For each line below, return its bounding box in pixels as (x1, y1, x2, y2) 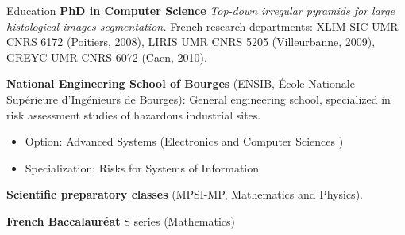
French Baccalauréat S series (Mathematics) (6, 212, 236, 229)
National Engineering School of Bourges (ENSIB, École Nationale (6, 75, 355, 92)
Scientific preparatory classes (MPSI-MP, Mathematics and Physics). (6, 186, 363, 203)
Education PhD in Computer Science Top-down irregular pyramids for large (6, 2, 395, 18)
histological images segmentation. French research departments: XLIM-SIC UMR (6, 17, 399, 34)
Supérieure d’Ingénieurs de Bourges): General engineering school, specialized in (6, 90, 391, 107)
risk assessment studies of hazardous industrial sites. (6, 106, 261, 123)
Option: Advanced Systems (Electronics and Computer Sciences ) (25, 133, 344, 150)
